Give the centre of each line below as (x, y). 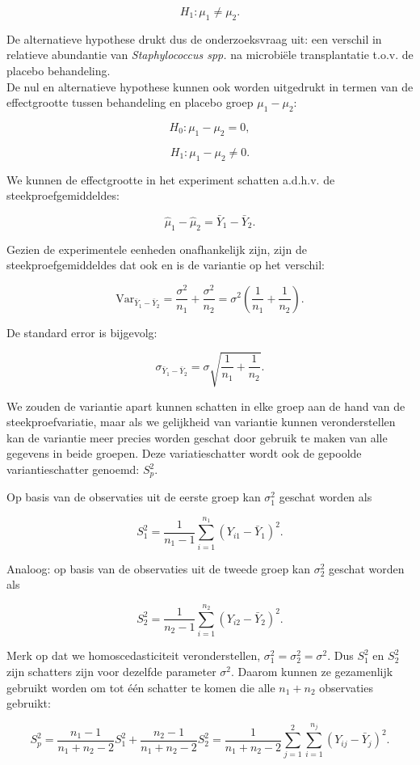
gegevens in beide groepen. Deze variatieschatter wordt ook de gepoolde (184, 453)
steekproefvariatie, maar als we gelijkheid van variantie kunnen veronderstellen (201, 422)
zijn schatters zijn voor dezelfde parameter (111, 671)
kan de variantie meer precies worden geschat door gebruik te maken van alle (197, 437)
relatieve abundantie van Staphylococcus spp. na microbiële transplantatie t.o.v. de (210, 55)
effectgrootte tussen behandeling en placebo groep (130, 102)
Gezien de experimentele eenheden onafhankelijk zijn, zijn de (157, 249)
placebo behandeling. (59, 70)
